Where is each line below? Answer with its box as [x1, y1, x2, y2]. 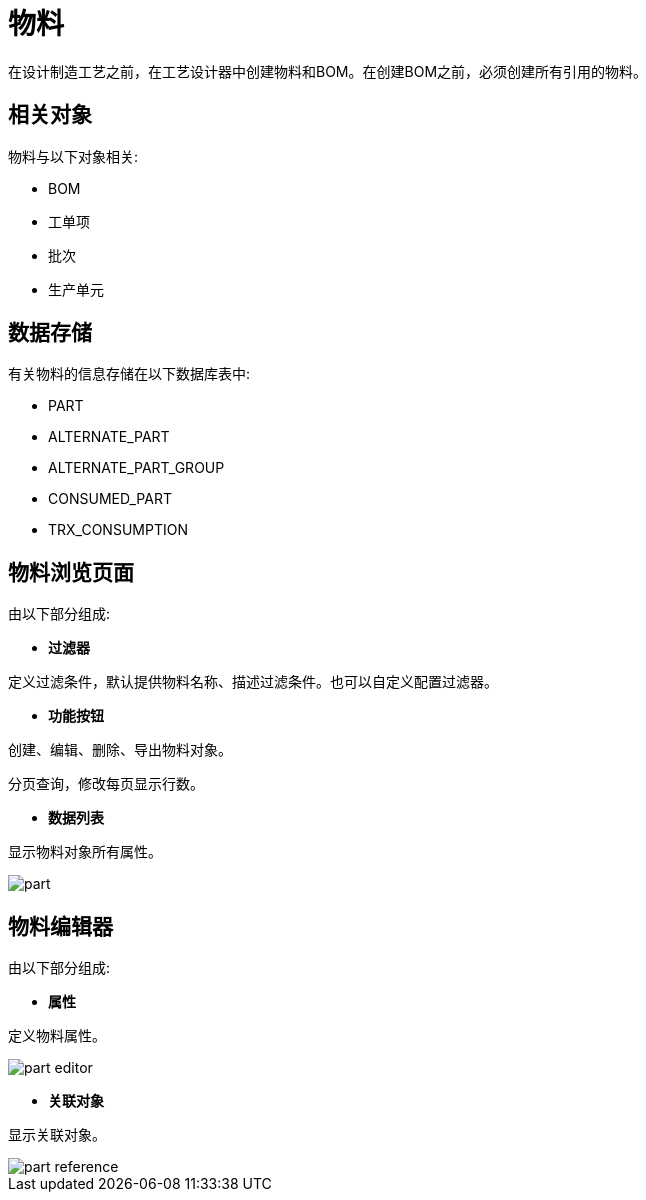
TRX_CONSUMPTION [48, 521, 188, 539]
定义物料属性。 [8, 1027, 106, 1045]
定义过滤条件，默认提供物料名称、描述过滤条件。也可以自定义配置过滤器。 [8, 673, 498, 691]
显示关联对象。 [8, 1126, 106, 1144]
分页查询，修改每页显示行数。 [8, 775, 204, 793]
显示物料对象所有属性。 [8, 843, 162, 861]
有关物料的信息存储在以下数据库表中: [8, 365, 251, 383]
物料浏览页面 [8, 559, 134, 585]
